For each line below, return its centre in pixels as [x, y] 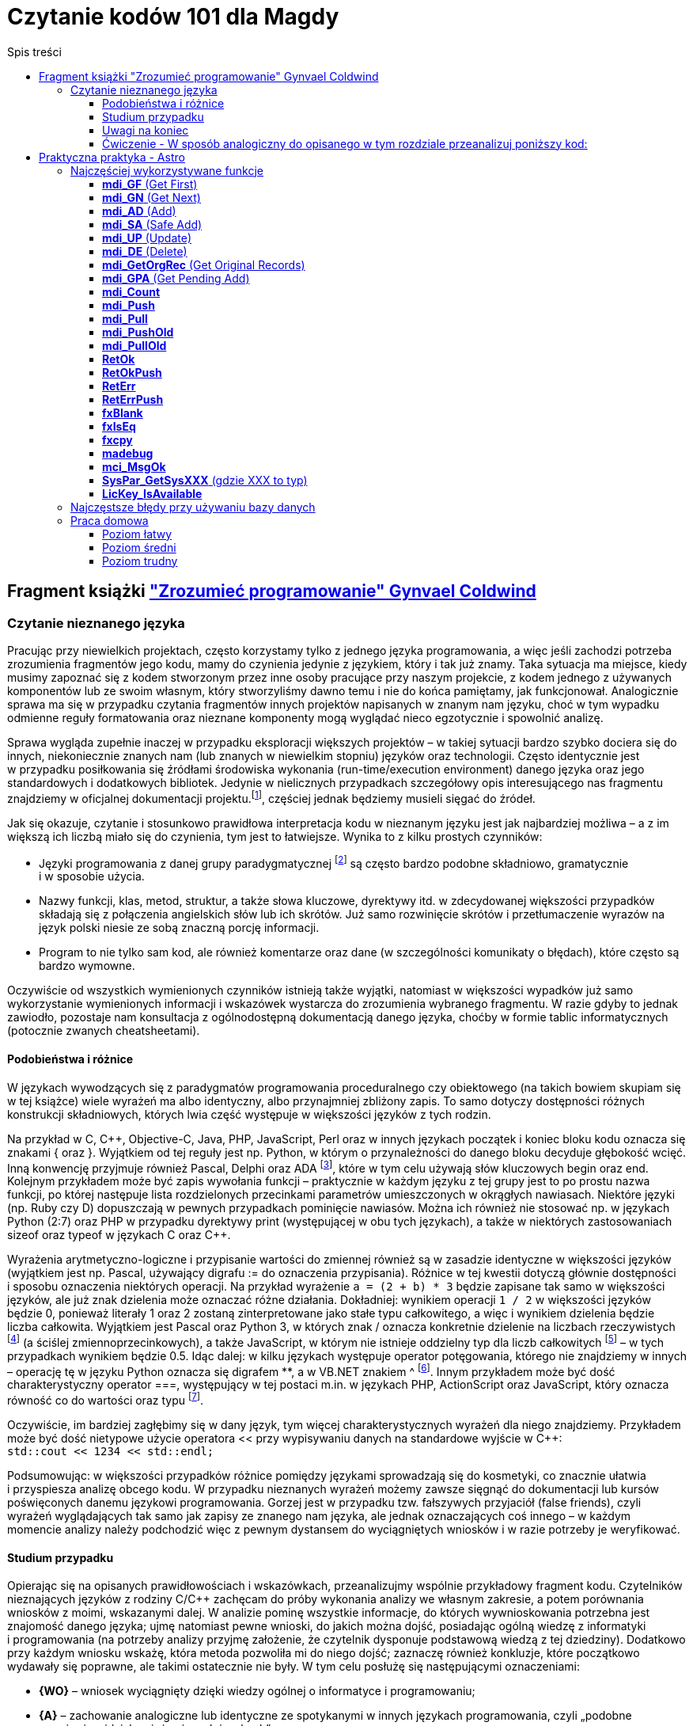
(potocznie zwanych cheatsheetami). [104, 1031]
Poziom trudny [140, 561]
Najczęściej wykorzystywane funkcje [167, 170]
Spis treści [34, 51]
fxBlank [123, 412]
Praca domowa [110, 520]
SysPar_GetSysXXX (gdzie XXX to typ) [205, 480]
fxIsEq [119, 426]
